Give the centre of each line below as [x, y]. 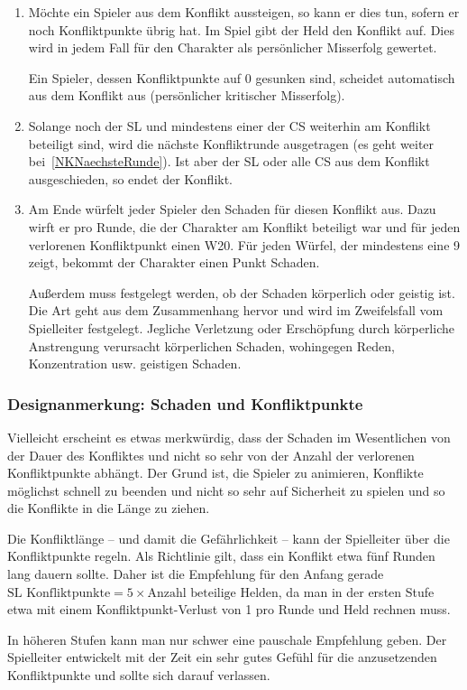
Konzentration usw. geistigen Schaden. [135, 364]
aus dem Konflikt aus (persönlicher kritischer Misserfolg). [187, 95]
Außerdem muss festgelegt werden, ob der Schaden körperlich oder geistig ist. [242, 292]
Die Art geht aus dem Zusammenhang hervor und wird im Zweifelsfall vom [236, 310]
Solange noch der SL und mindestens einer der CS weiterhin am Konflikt [229, 125]
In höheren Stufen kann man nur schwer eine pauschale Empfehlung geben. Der [227, 639]
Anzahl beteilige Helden [213, 593]
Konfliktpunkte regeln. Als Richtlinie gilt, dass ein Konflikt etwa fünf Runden [221, 556]
